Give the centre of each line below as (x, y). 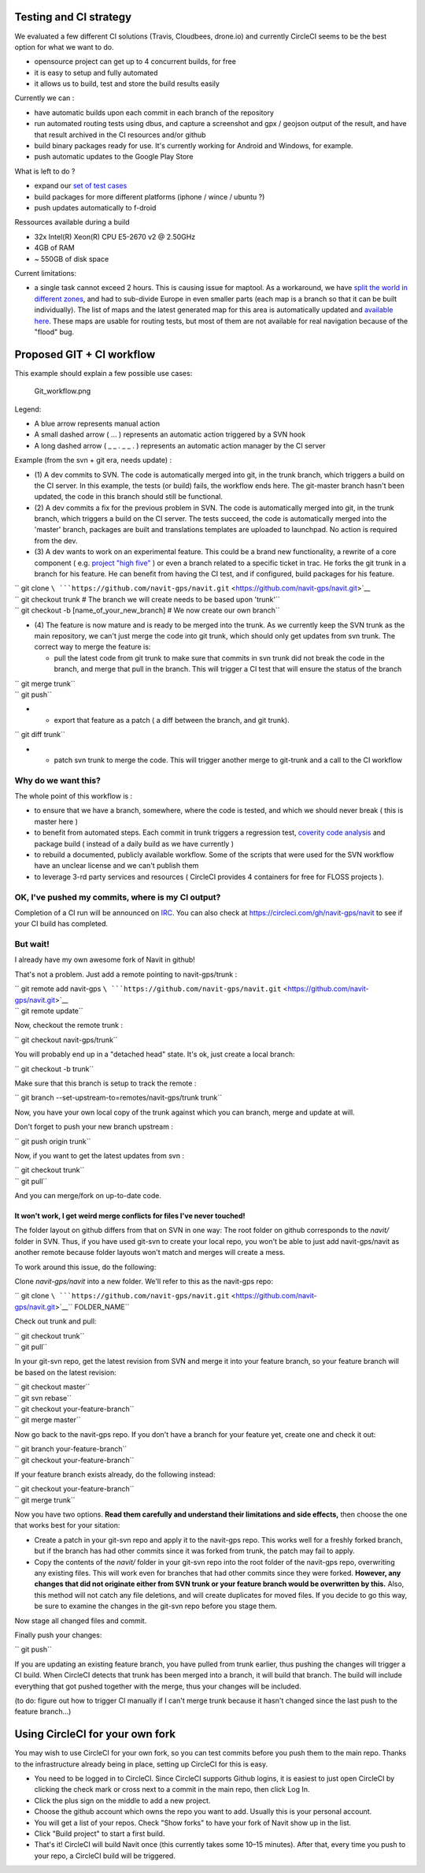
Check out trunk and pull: (55, 1321)
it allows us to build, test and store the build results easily (127, 84)
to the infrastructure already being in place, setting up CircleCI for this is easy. (141, 1764)
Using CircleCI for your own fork (95, 1734)
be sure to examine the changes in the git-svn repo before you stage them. (156, 1606)
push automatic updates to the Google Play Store (114, 157)
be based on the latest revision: (66, 1372)
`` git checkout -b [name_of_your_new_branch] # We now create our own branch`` (147, 610)
